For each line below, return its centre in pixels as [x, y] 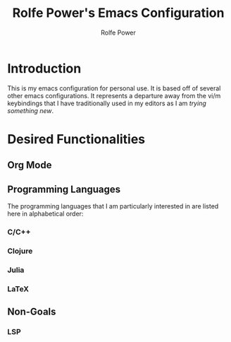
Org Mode [30, 165]
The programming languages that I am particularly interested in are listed [113, 206]
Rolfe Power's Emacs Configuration [118, 13]
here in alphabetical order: [45, 214]
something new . [31, 110]
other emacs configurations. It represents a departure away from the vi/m [114, 95]
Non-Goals [32, 312]
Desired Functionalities [76, 139]
